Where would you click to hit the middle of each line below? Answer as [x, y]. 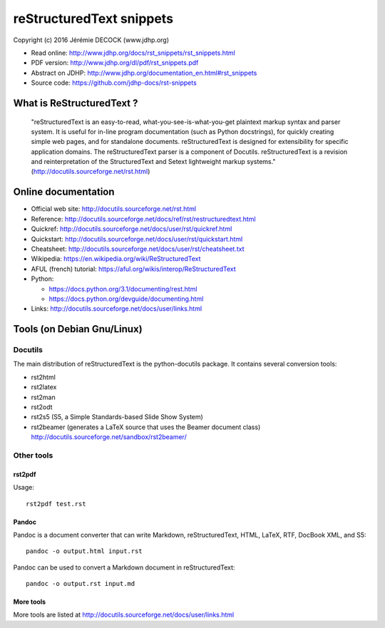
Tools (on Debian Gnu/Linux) [78, 329]
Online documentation [64, 192]
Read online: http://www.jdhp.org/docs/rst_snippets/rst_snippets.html [133, 53]
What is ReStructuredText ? [76, 103]
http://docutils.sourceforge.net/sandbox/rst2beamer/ [109, 437]
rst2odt [42, 407]
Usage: [24, 488]
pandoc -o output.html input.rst [84, 551]
